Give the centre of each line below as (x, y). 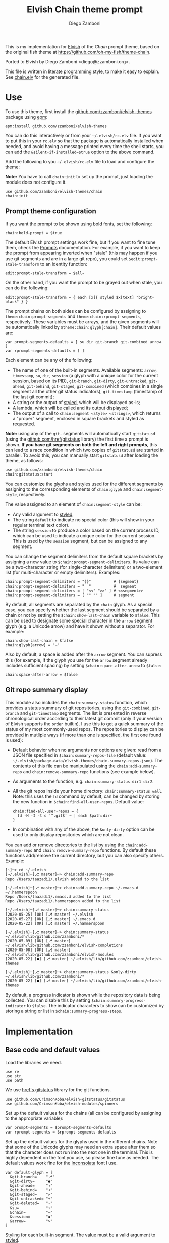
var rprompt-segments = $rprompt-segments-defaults (61, 1132)
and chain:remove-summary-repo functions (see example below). (89, 771)
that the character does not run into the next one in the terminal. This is (79, 1152)
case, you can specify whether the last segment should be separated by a (82, 610)
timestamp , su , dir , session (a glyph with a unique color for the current (85, 375)
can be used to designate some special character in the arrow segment (79, 620)
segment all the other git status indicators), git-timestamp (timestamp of (88, 391)
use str (13, 1076)
